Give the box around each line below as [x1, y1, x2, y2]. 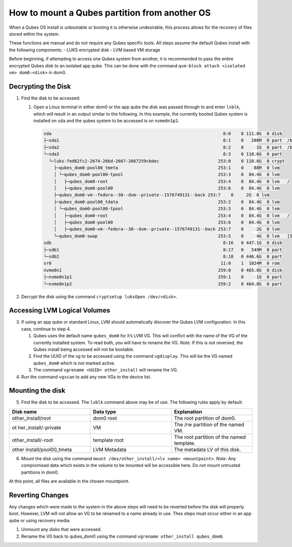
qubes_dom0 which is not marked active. [33, 360, 115, 366]
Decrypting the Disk [9, 82, 71, 90]
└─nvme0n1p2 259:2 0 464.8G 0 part [43, 281, 282, 286]
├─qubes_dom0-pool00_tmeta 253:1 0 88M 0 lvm [54, 165, 280, 170]
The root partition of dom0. [174, 415, 236, 422]
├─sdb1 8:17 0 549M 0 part [43, 247, 282, 252]
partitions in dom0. [21, 469, 59, 475]
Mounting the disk [9, 386, 66, 395]
